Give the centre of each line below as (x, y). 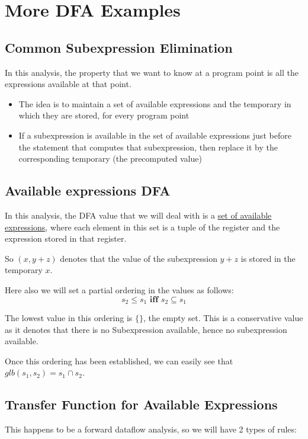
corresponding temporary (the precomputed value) (110, 158)
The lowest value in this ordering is (69, 317)
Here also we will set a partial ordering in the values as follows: (119, 289)
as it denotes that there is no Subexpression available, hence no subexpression (146, 329)
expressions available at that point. (68, 84)
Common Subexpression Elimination (119, 47)
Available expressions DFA (88, 190)
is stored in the (268, 258)
